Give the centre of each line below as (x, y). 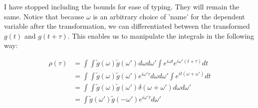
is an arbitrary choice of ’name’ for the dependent (169, 16)
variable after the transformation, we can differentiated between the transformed (127, 26)
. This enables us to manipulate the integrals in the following (161, 35)
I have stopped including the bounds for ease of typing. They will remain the (122, 6)
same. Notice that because (44, 16)
